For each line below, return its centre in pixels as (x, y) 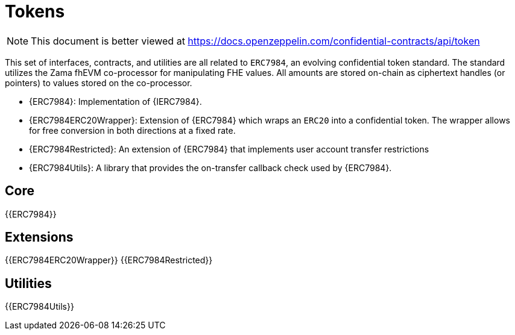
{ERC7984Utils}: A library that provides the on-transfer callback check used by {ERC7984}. (210, 167)
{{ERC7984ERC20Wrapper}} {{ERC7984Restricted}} (109, 260)
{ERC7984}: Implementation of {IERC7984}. (115, 101)
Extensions (39, 237)
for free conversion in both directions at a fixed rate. (132, 130)
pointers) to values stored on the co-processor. (99, 83)
